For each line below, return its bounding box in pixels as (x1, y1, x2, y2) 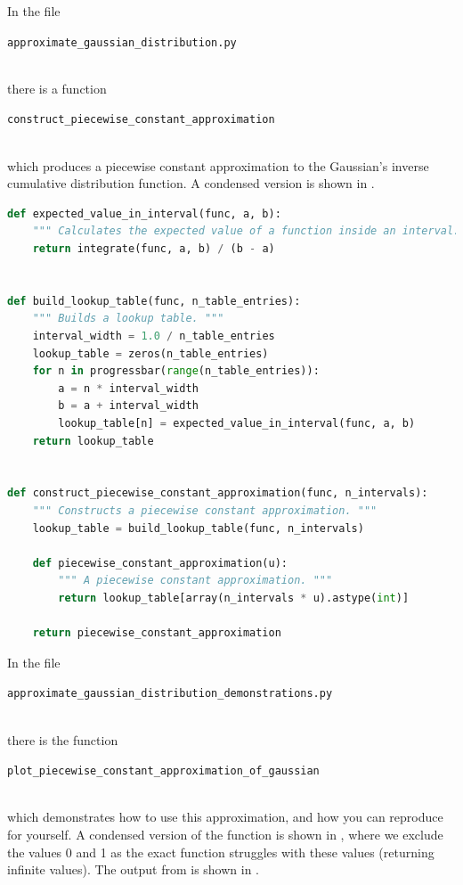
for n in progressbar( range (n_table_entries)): (32, 365, 320, 378)
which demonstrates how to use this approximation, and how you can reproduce (7, 807, 443, 826)
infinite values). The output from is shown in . (7, 860, 260, 879)
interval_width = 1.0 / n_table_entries (32, 330, 275, 343)
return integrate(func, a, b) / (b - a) (32, 242, 275, 256)
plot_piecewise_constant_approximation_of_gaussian (7, 765, 320, 778)
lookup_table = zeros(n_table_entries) (32, 347, 269, 360)
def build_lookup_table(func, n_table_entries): (7, 294, 301, 307)
